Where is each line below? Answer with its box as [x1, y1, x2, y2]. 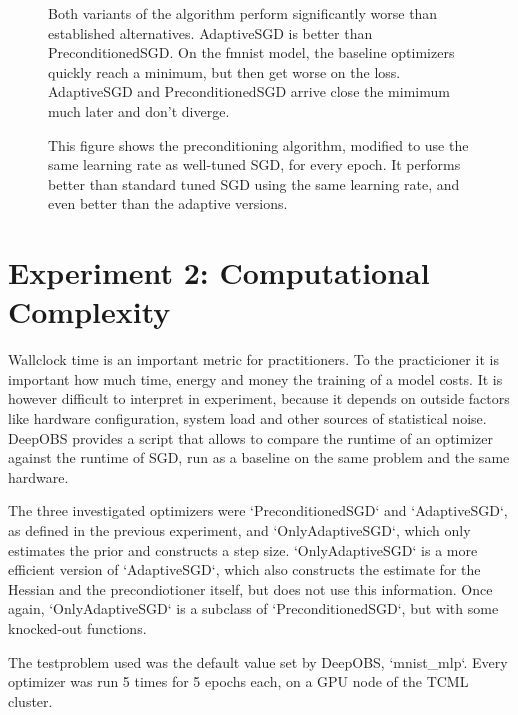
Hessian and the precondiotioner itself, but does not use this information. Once [8, 578, 493, 599]
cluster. [8, 690, 53, 711]
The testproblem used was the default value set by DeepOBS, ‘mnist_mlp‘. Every [8, 651, 508, 672]
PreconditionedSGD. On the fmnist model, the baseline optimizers [48, 42, 455, 63]
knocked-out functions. [8, 617, 147, 638]
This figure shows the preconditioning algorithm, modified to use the [48, 134, 469, 155]
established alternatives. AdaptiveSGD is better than [48, 22, 373, 43]
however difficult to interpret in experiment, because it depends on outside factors [8, 388, 510, 409]
